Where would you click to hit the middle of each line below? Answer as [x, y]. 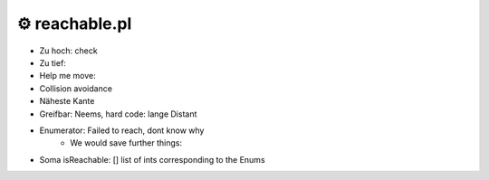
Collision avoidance [76, 88]
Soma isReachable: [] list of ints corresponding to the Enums [153, 159]
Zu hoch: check [69, 51]
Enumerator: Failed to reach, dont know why [122, 130]
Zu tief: [53, 62]
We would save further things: [126, 143]
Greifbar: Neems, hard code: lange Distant [118, 114]
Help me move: [68, 76]
